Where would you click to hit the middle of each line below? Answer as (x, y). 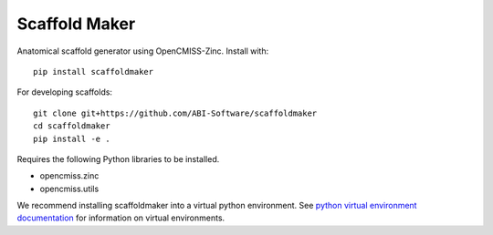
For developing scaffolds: (65, 92)
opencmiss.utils (69, 189)
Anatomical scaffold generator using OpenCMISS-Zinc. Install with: (143, 51)
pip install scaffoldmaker (94, 72)
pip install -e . (72, 138)
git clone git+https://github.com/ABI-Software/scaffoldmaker (175, 113)
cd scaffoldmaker (72, 126)
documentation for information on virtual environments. (121, 218)
